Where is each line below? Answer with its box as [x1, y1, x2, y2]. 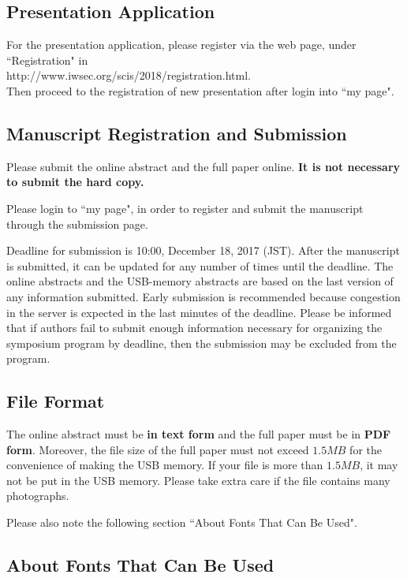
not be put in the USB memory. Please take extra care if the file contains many [6, 472, 390, 488]
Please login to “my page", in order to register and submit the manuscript [6, 200, 364, 216]
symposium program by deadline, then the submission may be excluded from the [6, 334, 397, 351]
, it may [360, 457, 398, 473]
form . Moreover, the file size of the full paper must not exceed [6, 441, 309, 457]
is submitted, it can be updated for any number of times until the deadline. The [6, 257, 394, 274]
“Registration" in [6, 51, 88, 68]
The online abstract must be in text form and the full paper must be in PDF [6, 426, 391, 442]
